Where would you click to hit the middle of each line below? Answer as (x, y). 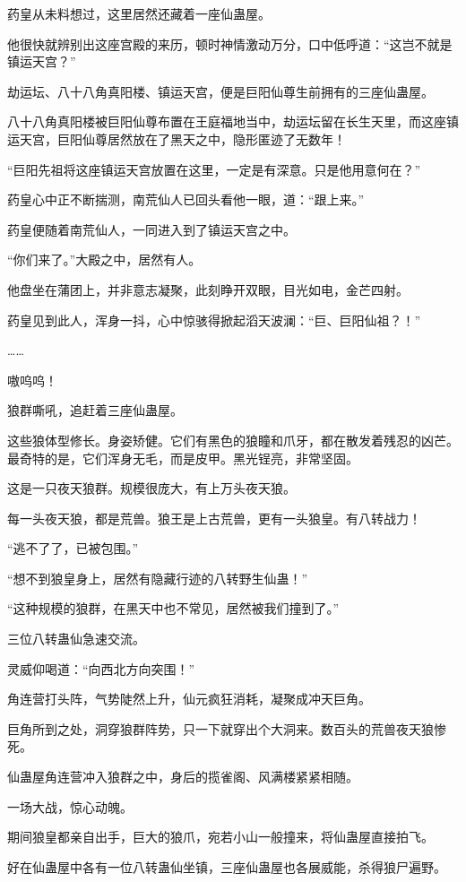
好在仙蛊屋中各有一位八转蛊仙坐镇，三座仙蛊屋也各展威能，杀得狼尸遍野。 (227, 866)
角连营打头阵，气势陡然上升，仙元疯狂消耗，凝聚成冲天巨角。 (189, 699)
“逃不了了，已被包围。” (73, 548)
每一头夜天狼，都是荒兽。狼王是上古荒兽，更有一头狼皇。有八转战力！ (214, 518)
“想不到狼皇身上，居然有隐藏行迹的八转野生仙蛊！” (158, 578)
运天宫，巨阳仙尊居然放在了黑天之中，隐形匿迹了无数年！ (177, 138)
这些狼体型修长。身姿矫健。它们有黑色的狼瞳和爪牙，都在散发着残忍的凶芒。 (233, 440)
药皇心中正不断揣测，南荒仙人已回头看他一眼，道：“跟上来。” (186, 199)
